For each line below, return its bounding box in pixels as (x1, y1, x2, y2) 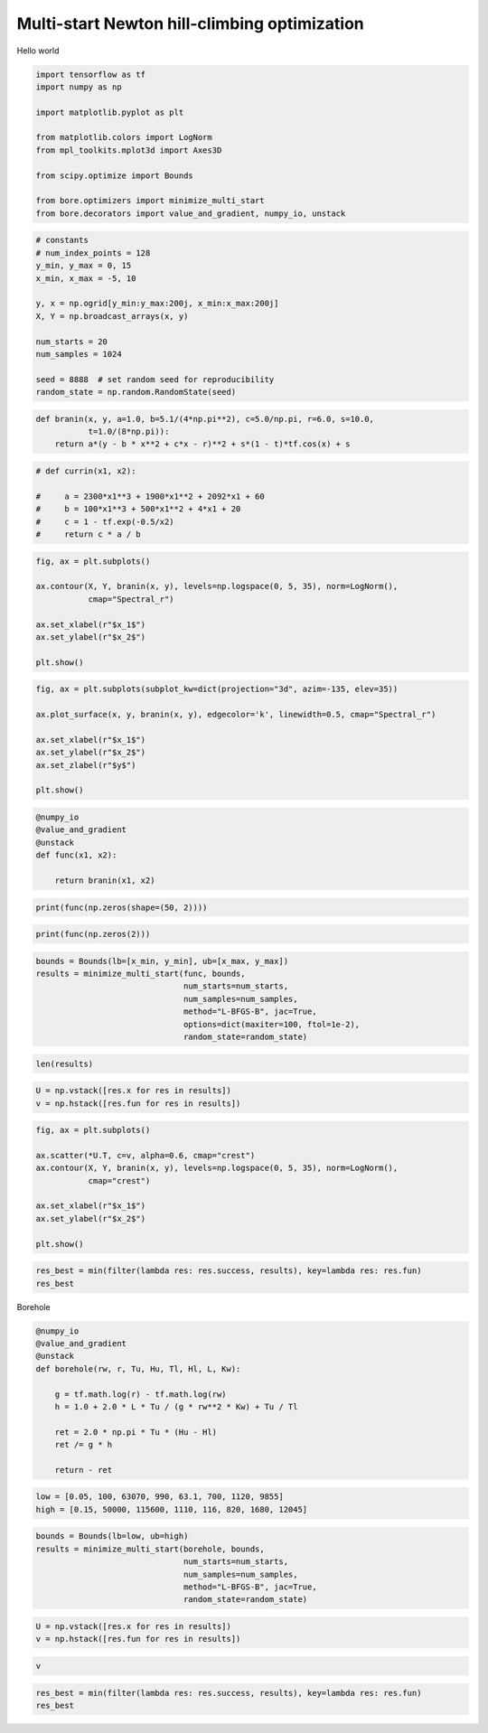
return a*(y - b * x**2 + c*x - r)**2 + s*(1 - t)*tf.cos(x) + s (54, 439, 351, 449)
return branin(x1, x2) (54, 875, 155, 885)
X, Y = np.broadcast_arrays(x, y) (35, 311, 189, 321)
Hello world (16, 45, 60, 56)
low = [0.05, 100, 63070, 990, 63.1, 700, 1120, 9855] (35, 1492, 284, 1502)
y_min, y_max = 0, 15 (35, 260, 132, 271)
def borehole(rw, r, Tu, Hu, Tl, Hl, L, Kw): (35, 1363, 241, 1373)
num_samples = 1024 (35, 349, 122, 359)
